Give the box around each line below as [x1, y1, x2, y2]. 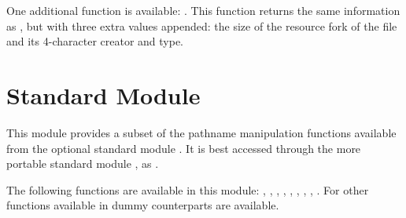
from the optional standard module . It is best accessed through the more [6, 140, 361, 156]
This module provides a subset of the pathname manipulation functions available [6, 124, 397, 140]
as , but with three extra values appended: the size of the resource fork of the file [6, 17, 397, 34]
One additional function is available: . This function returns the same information [6, 2, 400, 18]
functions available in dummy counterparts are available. [6, 197, 279, 213]
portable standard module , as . [6, 155, 159, 172]
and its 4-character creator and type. [6, 33, 184, 49]
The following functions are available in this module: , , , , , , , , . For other [6, 181, 369, 198]
